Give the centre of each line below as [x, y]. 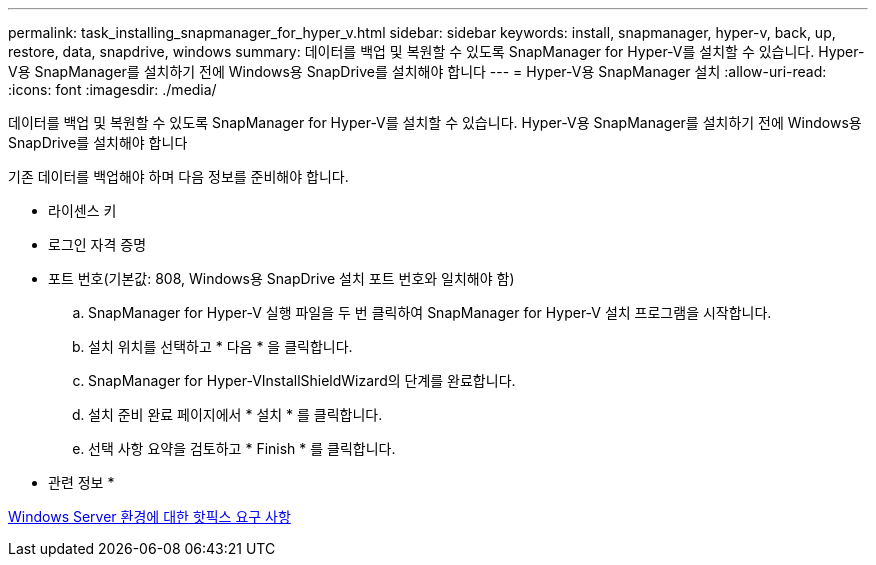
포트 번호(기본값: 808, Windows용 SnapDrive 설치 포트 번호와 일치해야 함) [281, 278]
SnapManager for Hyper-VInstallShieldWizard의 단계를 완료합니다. [302, 380]
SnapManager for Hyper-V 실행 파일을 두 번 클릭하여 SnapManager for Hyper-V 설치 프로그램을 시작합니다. [430, 312]
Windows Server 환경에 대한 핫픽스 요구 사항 [149, 516]
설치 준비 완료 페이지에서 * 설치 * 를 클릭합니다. [235, 414]
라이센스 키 [82, 210]
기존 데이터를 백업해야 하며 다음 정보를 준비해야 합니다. [178, 176]
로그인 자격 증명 [97, 244]
